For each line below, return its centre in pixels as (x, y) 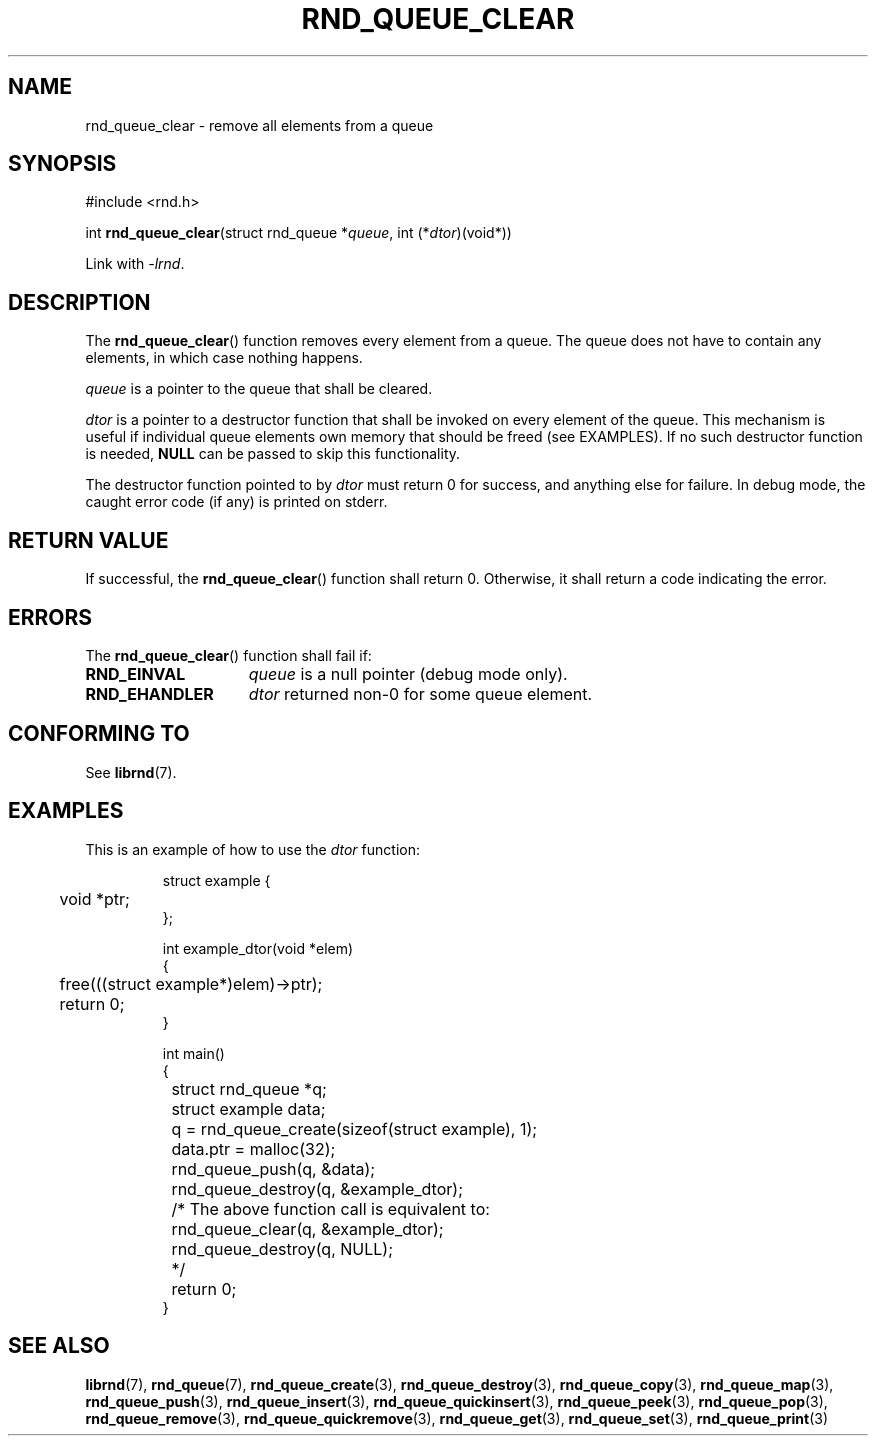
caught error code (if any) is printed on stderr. (236, 502)
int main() (193, 1053)
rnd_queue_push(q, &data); (273, 1168)
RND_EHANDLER (149, 693)
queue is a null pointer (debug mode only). (408, 673)
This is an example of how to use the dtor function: (252, 849)
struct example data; (248, 1108)
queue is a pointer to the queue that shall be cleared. (259, 389)
